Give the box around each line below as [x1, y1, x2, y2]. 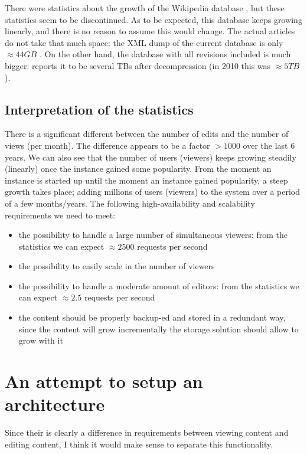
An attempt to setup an [5, 369, 203, 393]
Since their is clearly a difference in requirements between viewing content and [5, 426, 289, 439]
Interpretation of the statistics [5, 100, 194, 118]
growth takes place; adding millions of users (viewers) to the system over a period [5, 185, 301, 198]
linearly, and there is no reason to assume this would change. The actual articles [5, 25, 295, 37]
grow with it [18, 334, 63, 347]
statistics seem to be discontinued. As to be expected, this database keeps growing [5, 13, 302, 25]
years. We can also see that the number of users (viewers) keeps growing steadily [5, 151, 296, 163]
